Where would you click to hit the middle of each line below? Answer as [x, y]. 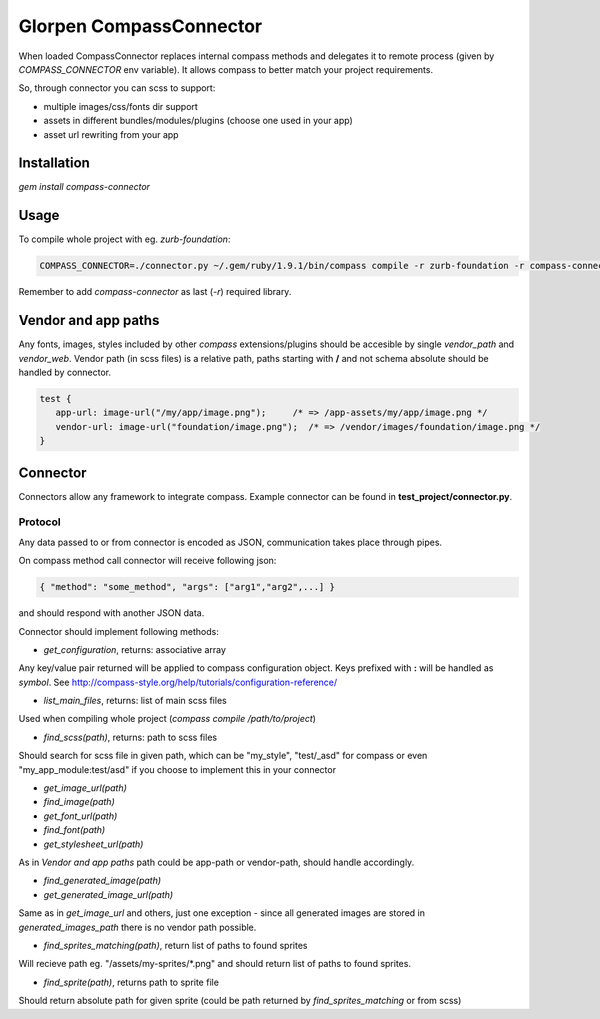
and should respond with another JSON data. [111, 613]
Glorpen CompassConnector [140, 26]
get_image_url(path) [85, 788]
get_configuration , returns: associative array [135, 649]
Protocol [39, 522]
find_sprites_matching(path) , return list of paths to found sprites [175, 945]
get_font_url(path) [80, 816]
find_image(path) [79, 802]
